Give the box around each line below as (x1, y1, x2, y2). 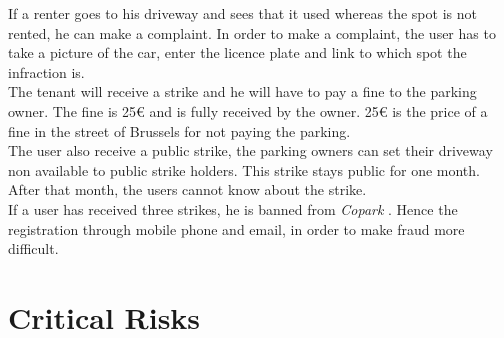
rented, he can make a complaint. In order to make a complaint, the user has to (8, 22, 496, 43)
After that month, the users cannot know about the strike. (8, 179, 367, 200)
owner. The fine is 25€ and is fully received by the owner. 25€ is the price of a (8, 100, 488, 121)
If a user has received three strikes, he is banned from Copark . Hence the (8, 198, 458, 219)
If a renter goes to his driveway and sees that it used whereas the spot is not (8, 3, 477, 23)
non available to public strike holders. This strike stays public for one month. (8, 159, 480, 180)
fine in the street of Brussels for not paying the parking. (8, 120, 351, 141)
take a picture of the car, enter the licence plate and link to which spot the (8, 42, 467, 63)
